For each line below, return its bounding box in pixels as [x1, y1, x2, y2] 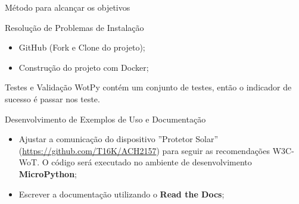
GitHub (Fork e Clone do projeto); [18, 41, 145, 54]
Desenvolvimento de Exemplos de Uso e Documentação [5, 112, 206, 125]
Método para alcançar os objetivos [5, 1, 130, 13]
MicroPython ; [18, 167, 77, 180]
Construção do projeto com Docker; [18, 61, 149, 73]
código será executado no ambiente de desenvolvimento [51, 156, 252, 168]
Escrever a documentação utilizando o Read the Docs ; [18, 187, 225, 200]
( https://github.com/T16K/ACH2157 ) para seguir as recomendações [18, 144, 270, 156]
